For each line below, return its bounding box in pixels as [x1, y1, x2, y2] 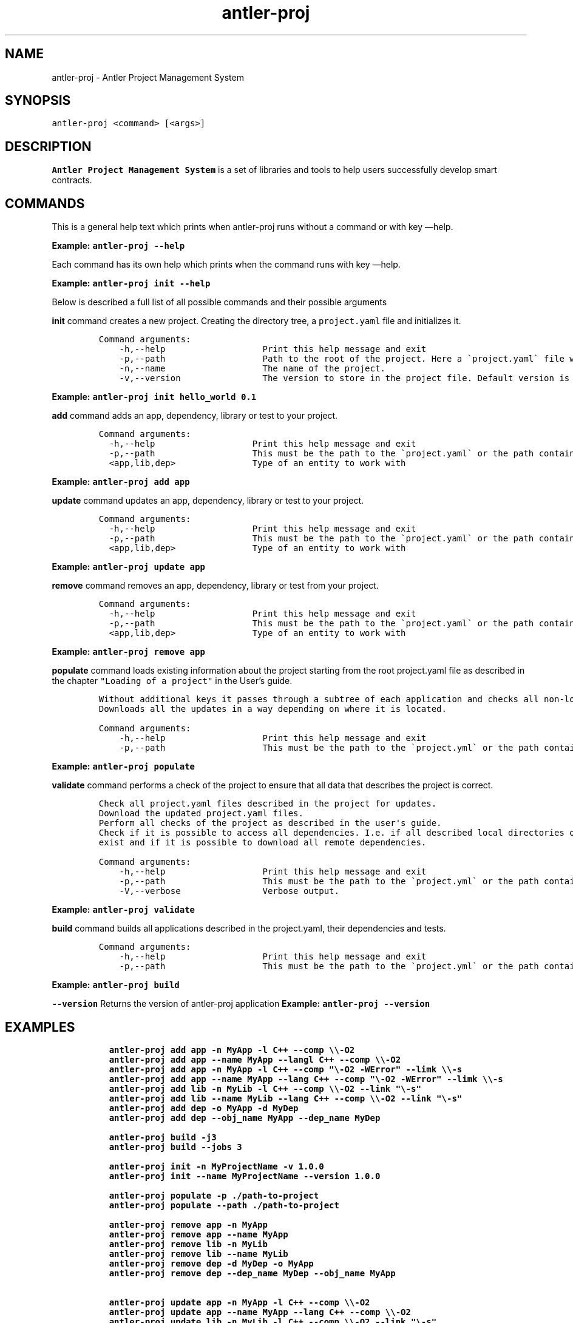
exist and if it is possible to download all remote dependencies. [98, 837, 427, 848]
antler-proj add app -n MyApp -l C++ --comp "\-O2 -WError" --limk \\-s [109, 1064, 463, 1074]
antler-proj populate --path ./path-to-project [109, 1200, 339, 1210]
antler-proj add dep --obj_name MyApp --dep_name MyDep [109, 1112, 381, 1123]
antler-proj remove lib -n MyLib [109, 1239, 268, 1249]
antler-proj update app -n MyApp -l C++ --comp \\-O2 [109, 1297, 370, 1307]
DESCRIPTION [5, 138, 92, 154]
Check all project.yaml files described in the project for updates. [98, 799, 437, 809]
